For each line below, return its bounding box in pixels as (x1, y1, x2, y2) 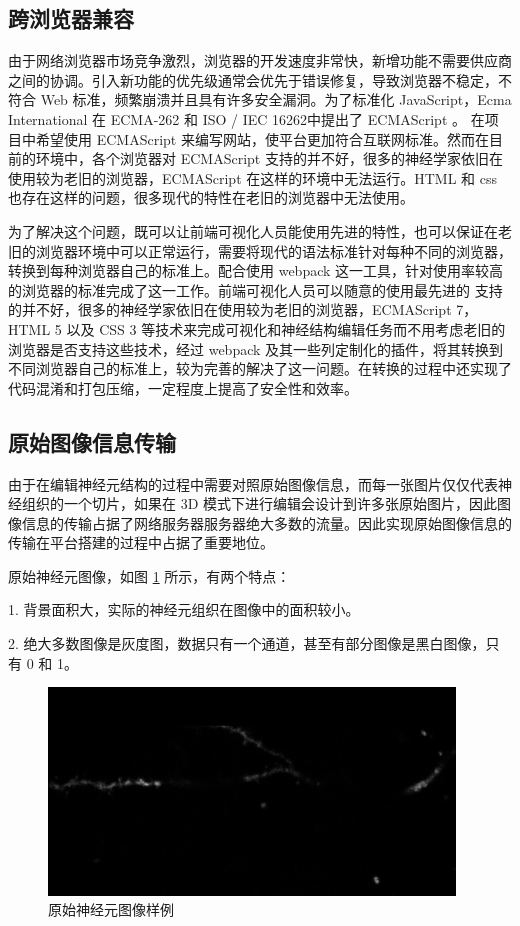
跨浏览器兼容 (8, 3, 134, 34)
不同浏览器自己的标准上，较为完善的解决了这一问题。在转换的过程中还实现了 (8, 358, 512, 379)
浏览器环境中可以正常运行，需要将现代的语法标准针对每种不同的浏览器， (35, 240, 512, 261)
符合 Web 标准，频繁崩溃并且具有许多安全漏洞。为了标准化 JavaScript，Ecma (8, 89, 512, 110)
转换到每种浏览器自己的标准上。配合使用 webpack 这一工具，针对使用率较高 (8, 260, 504, 281)
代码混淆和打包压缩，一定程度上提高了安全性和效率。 (8, 377, 358, 398)
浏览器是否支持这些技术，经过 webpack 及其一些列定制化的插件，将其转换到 (8, 338, 504, 359)
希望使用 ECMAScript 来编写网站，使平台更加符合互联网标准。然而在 (35, 128, 489, 149)
